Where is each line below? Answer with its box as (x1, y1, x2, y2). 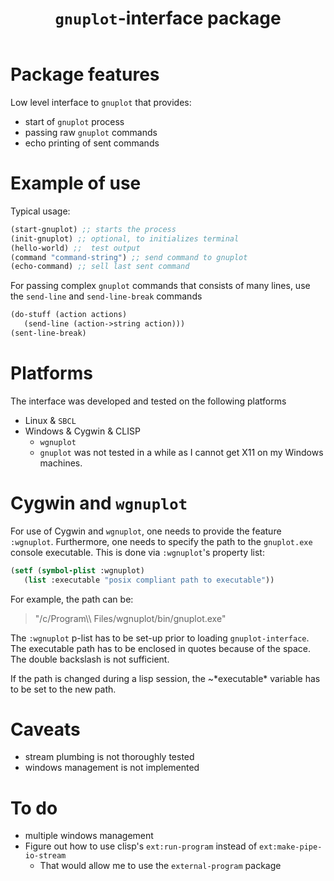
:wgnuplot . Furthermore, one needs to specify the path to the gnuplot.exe (10, 535, 313, 547)
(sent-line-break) (10, 328, 87, 338)
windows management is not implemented (24, 762, 200, 774)
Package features (10, 63, 160, 86)
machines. (39, 457, 83, 469)
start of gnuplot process (24, 115, 125, 127)
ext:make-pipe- (259, 842, 323, 852)
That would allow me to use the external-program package (39, 860, 282, 872)
